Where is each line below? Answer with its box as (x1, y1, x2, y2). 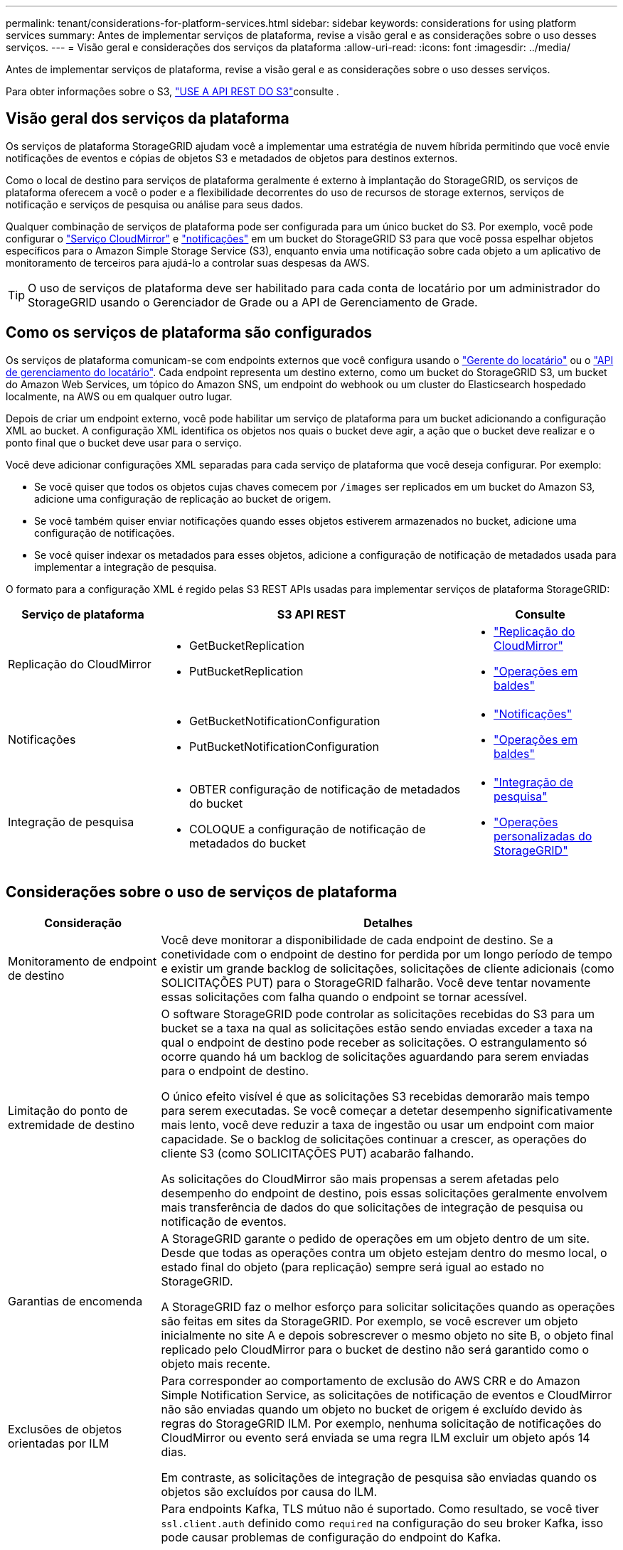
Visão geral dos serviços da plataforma (6, 109, 289, 128)
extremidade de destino (8, 1117, 134, 1132)
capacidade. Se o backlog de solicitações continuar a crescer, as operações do (161, 1131, 587, 1146)
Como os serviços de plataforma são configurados (6, 324, 373, 342)
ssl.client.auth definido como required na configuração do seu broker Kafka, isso (161, 1515, 604, 1530)
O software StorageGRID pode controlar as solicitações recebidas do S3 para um (161, 1006, 595, 1021)
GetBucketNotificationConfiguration (189, 713, 380, 728)
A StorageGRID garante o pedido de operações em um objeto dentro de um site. (161, 1231, 590, 1246)
